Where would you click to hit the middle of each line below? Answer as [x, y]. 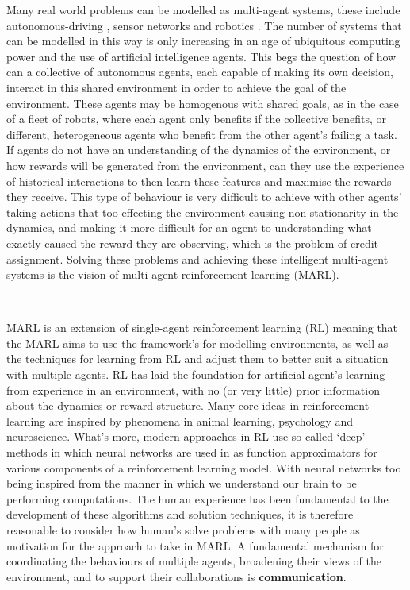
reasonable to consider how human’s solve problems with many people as [183, 530]
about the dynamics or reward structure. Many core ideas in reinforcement [188, 405]
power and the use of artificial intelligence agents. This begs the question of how [201, 56]
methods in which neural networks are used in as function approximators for [192, 452]
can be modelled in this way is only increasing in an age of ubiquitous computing [203, 41]
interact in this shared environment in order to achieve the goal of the [176, 87]
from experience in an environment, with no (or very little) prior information [193, 389]
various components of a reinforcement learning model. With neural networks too [204, 467]
